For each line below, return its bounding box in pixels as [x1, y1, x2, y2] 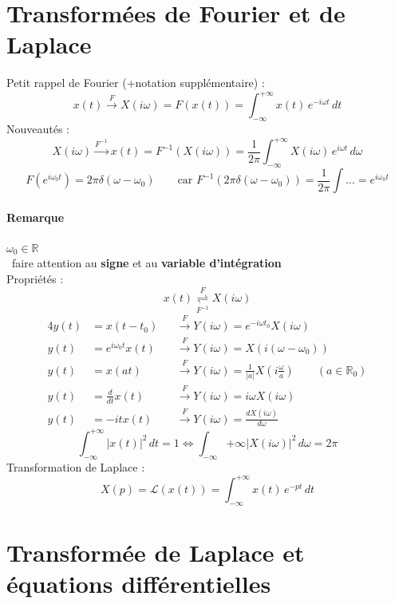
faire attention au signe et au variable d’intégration [11, 255, 282, 271]
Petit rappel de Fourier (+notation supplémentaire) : [6, 74, 265, 91]
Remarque [6, 208, 65, 225]
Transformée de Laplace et [6, 535, 305, 568]
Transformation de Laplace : [6, 458, 145, 475]
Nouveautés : [6, 120, 70, 137]
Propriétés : [6, 270, 64, 287]
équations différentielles [6, 567, 271, 600]
